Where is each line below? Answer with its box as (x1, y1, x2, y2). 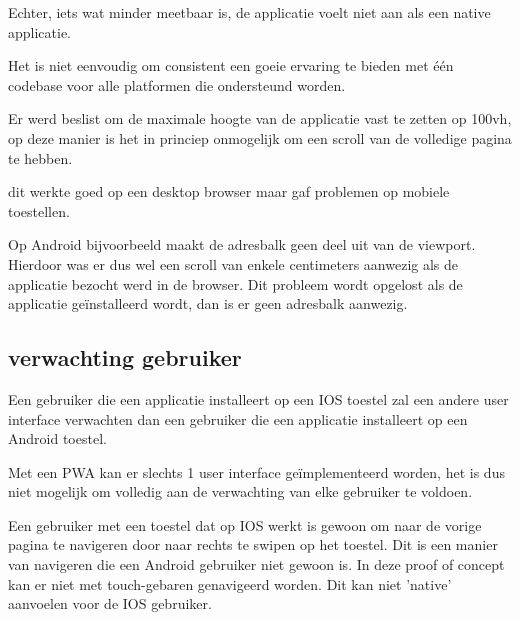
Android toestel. (8, 428, 107, 449)
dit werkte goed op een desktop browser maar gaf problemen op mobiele (8, 181, 450, 202)
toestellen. (8, 200, 70, 221)
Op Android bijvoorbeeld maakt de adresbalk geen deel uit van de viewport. (8, 234, 476, 255)
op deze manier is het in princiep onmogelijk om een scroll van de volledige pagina (8, 127, 512, 148)
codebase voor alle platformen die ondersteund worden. (8, 74, 346, 95)
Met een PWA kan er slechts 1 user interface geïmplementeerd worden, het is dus (8, 461, 505, 482)
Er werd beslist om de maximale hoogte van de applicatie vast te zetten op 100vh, (8, 108, 512, 129)
